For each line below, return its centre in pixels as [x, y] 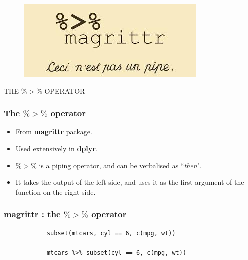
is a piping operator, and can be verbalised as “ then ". [120, 165]
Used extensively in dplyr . [57, 148]
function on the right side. [56, 191]
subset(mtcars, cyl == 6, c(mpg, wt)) [111, 233]
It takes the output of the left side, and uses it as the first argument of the [130, 182]
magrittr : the [32, 214]
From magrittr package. [54, 131]
